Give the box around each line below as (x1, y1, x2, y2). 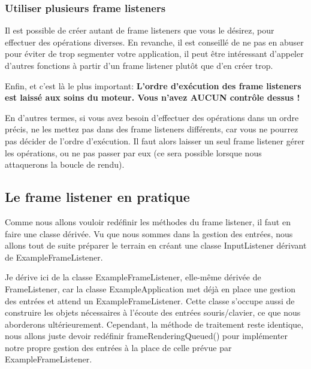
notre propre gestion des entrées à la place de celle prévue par (5, 341, 232, 353)
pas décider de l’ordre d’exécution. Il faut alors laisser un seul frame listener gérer (5, 134, 305, 147)
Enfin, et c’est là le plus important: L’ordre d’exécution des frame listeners (5, 79, 301, 92)
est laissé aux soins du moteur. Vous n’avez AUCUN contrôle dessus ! (5, 91, 300, 104)
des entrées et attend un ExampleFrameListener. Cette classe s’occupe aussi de (5, 294, 295, 307)
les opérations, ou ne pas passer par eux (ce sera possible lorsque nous (5, 146, 262, 159)
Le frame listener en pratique (5, 187, 190, 206)
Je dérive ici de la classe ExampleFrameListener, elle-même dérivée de (5, 271, 261, 283)
